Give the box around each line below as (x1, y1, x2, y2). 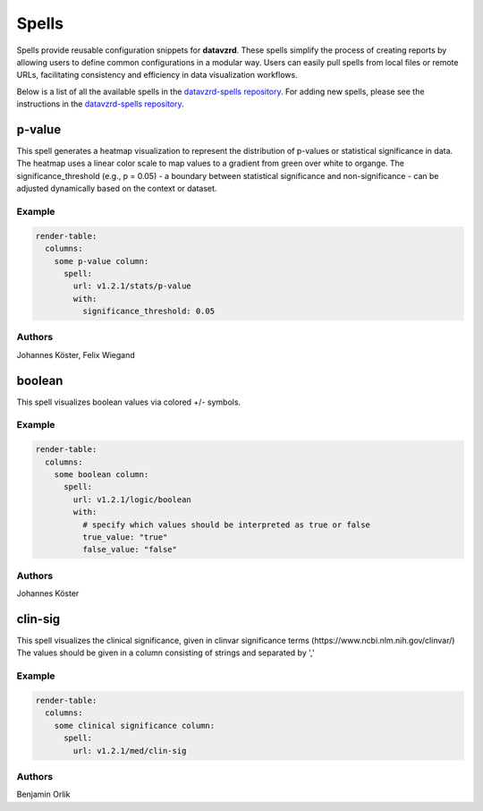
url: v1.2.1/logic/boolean (72, 494, 191, 505)
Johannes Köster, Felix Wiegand (16, 349, 136, 360)
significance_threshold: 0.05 (81, 306, 215, 317)
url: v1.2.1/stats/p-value (72, 281, 191, 291)
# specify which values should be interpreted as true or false (81, 519, 371, 530)
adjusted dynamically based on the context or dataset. (16, 184, 217, 194)
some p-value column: (54, 256, 149, 266)
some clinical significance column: (54, 721, 215, 730)
